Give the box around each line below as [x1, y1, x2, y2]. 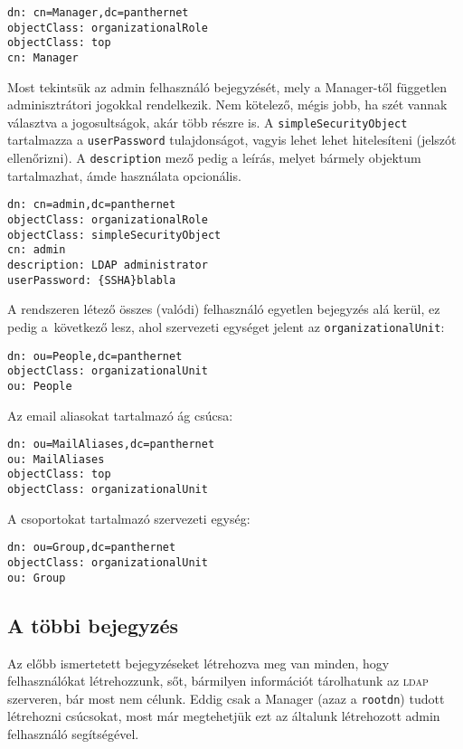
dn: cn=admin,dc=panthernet [7, 198, 176, 212]
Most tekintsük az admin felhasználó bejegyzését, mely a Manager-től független [7, 77, 448, 96]
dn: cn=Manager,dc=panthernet [7, 6, 189, 19]
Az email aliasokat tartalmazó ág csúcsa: [7, 405, 233, 424]
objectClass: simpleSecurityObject [7, 228, 222, 242]
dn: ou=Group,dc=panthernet [7, 541, 176, 555]
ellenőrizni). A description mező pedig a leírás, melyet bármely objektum [7, 148, 421, 167]
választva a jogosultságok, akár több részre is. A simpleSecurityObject [7, 112, 408, 131]
